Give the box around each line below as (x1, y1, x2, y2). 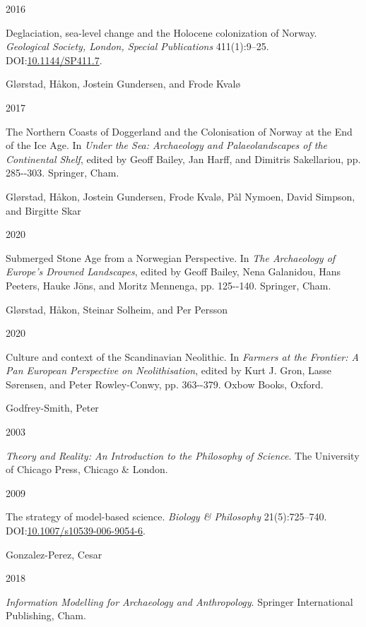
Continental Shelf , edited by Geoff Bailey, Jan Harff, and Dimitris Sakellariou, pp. (6, 151, 361, 166)
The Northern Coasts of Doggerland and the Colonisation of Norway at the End (6, 124, 353, 138)
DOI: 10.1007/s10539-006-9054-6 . (6, 523, 146, 538)
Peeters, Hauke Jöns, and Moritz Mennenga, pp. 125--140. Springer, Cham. (6, 277, 331, 292)
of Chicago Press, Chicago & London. (6, 462, 168, 477)
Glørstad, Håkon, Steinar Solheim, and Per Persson (6, 301, 228, 316)
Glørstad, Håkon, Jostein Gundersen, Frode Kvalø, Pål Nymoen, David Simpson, (6, 189, 355, 203)
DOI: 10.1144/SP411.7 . (6, 52, 102, 67)
